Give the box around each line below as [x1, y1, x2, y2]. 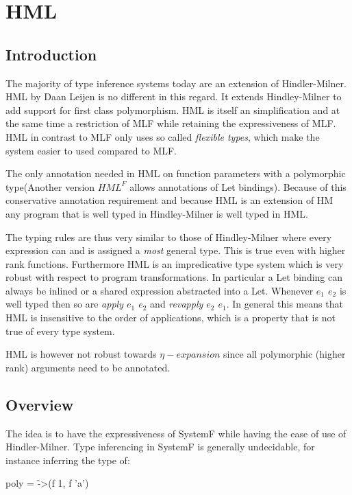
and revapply [150, 297, 203, 311]
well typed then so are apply [5, 297, 123, 311]
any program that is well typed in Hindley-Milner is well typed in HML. [5, 206, 308, 220]
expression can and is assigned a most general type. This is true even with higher [5, 243, 346, 257]
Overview [5, 393, 74, 415]
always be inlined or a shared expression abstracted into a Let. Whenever [5, 283, 314, 297]
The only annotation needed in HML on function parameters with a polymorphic [5, 166, 346, 181]
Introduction [5, 43, 97, 65]
